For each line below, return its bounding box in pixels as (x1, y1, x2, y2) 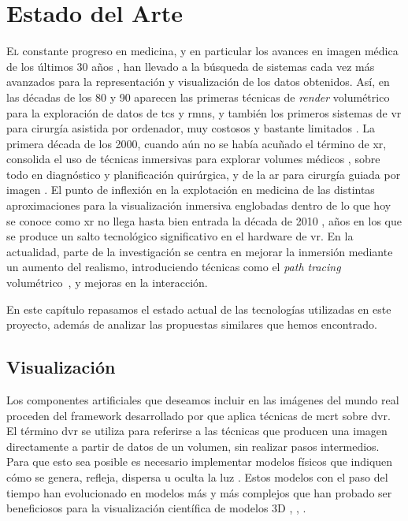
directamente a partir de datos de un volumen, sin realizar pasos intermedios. (6, 437, 380, 454)
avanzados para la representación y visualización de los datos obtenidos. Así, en (6, 73, 390, 90)
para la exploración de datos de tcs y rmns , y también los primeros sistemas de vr (6, 104, 402, 121)
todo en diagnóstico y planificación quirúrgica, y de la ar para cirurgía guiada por (6, 166, 401, 182)
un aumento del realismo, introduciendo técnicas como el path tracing (6, 259, 341, 275)
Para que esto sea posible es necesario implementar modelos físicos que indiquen (6, 453, 393, 470)
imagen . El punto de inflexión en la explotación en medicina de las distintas (6, 181, 375, 198)
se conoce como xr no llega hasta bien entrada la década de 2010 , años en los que (6, 212, 402, 229)
